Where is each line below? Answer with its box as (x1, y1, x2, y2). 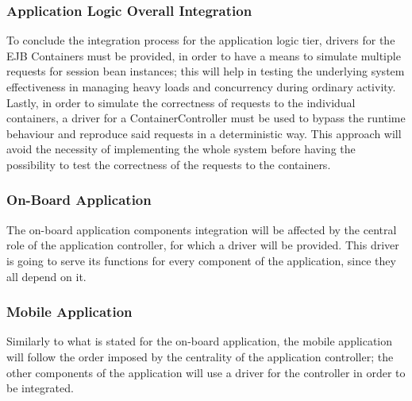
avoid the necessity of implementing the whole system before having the (6, 141, 356, 157)
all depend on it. (6, 268, 87, 284)
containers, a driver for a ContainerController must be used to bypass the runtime (6, 110, 406, 126)
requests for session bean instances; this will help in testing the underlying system (6, 63, 405, 79)
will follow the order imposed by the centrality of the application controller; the (6, 348, 394, 364)
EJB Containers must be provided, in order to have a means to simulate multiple (6, 47, 401, 64)
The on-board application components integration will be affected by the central (6, 221, 397, 237)
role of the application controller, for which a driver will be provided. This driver (6, 237, 399, 253)
